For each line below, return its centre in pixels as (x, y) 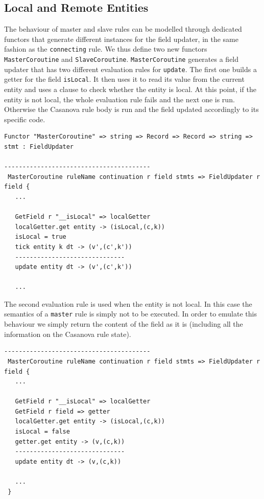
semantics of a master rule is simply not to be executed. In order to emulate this (130, 314)
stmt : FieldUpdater (39, 146)
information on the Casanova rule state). (68, 334)
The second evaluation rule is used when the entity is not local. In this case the (128, 303)
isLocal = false (42, 432)
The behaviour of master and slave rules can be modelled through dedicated (123, 29)
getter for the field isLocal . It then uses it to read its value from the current (124, 79)
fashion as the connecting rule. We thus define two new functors (106, 49)
